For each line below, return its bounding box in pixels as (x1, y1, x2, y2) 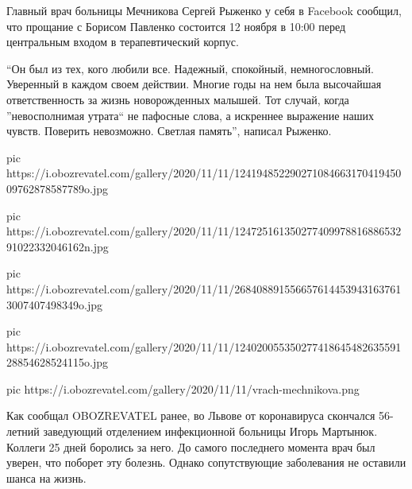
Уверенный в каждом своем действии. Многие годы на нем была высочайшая (6, 76, 382, 92)
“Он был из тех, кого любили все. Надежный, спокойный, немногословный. (6, 60, 374, 76)
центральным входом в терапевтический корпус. (6, 33, 239, 50)
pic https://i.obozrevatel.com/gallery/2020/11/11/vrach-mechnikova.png (6, 380, 360, 397)
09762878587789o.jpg (6, 180, 108, 196)
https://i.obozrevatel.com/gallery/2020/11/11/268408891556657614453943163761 (6, 280, 402, 297)
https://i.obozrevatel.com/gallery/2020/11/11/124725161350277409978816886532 (6, 223, 402, 239)
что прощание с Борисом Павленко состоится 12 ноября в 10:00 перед (6, 17, 346, 34)
